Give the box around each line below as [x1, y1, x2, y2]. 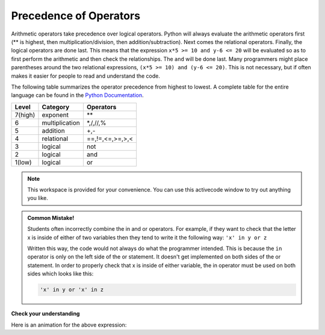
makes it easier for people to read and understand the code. [11, 72, 161, 80]
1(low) [14, 158, 32, 166]
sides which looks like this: [27, 270, 94, 277]
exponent [42, 110, 69, 119]
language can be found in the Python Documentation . [11, 92, 144, 99]
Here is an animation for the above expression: [11, 321, 127, 328]
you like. [27, 195, 48, 202]
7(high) [14, 110, 36, 119]
